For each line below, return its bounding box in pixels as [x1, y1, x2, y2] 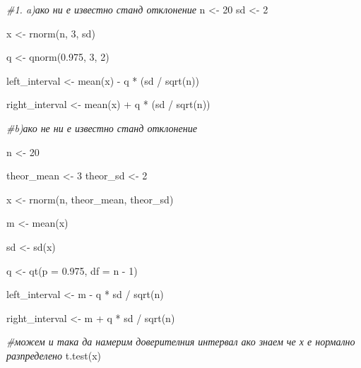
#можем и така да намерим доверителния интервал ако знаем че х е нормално [6, 334, 355, 349]
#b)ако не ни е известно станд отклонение [6, 120, 197, 135]
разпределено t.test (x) [6, 348, 101, 362]
